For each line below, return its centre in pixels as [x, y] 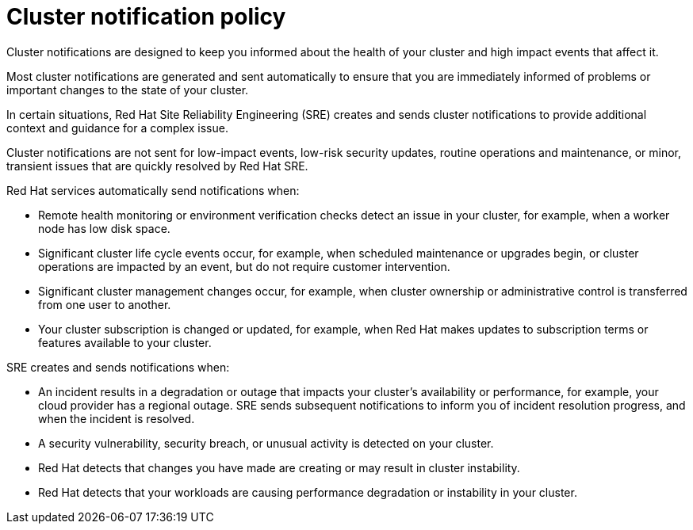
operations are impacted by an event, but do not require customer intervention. [244, 266]
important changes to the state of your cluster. [128, 90]
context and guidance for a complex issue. [117, 128]
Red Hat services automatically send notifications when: [153, 190]
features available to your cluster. [125, 342]
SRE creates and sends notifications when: [118, 367]
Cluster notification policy [146, 17]
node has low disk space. [104, 228]
